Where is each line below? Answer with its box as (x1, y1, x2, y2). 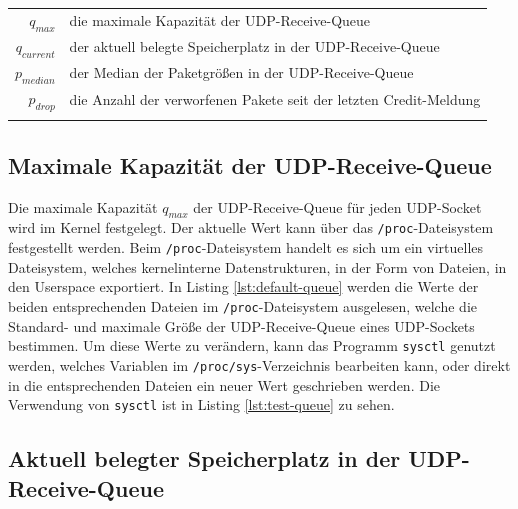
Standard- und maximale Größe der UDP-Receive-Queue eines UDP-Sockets (8, 315, 475, 336)
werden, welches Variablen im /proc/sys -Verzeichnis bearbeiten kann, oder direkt (8, 354, 511, 375)
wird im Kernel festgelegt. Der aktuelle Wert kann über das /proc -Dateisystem (8, 217, 494, 238)
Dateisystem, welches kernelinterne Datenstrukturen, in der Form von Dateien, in (8, 256, 507, 277)
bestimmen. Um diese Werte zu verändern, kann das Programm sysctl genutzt (8, 335, 496, 356)
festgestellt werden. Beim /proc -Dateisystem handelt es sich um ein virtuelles (8, 237, 484, 258)
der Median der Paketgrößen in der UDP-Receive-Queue (69, 62, 414, 83)
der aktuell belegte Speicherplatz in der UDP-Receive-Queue (69, 36, 440, 57)
